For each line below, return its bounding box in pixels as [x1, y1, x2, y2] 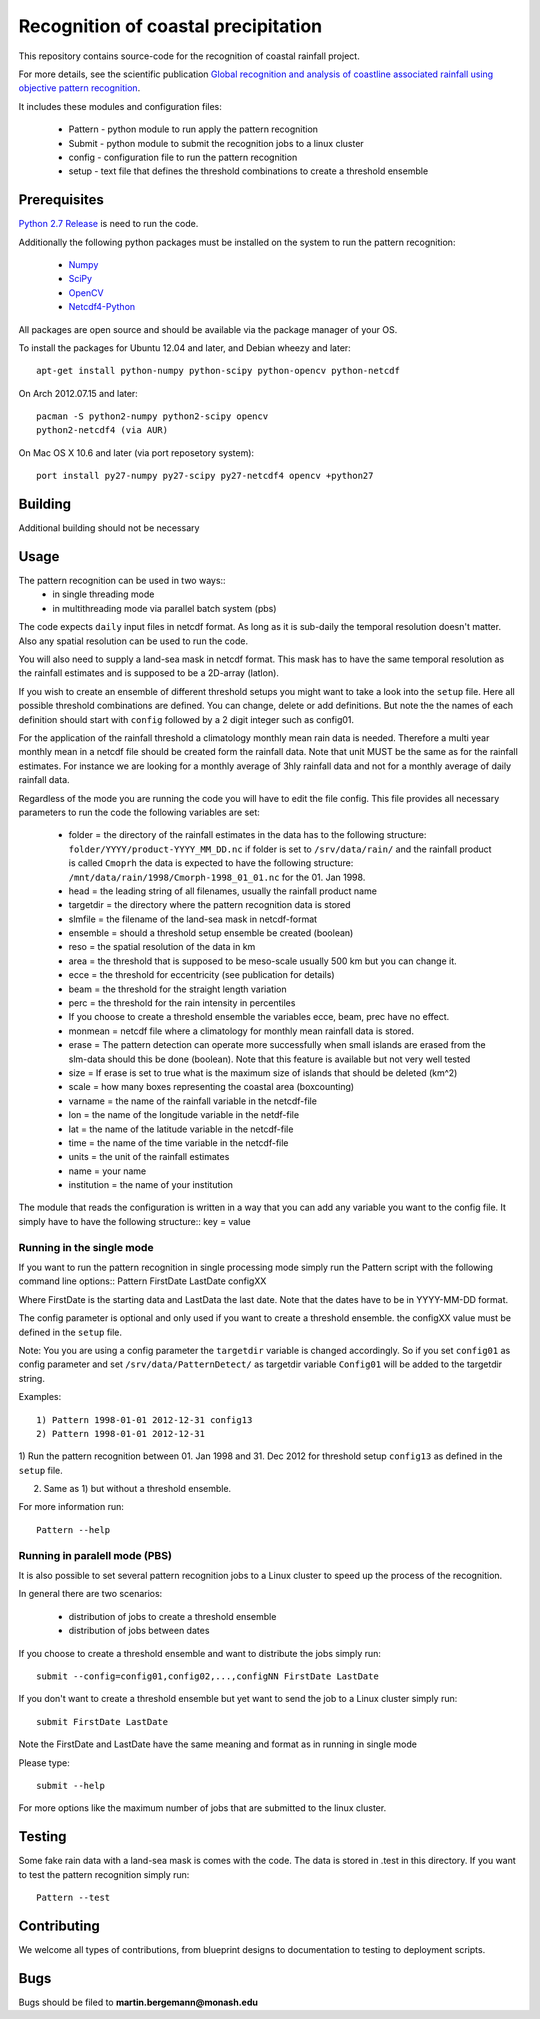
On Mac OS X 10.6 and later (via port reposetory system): [18, 446, 255, 459]
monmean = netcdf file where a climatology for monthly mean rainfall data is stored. [68, 1025, 415, 1037]
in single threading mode [52, 588, 155, 600]
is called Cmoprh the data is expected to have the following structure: [68, 857, 354, 869]
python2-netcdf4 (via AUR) [36, 425, 169, 436]
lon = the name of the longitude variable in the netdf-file [68, 1109, 300, 1121]
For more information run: [18, 1501, 124, 1513]
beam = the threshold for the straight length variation [68, 983, 287, 995]
